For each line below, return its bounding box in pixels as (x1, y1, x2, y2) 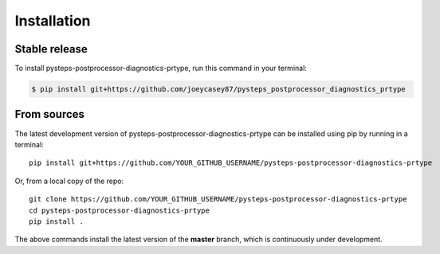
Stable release (14, 42, 88, 56)
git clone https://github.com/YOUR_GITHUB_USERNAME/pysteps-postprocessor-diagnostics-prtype (29, 195, 407, 204)
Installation (14, 12, 91, 29)
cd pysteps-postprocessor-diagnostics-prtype (29, 205, 210, 215)
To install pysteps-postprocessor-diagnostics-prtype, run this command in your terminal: (14, 64, 307, 73)
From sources (14, 107, 85, 121)
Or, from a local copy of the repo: (14, 176, 124, 186)
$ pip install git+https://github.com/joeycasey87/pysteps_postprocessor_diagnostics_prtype (31, 84, 406, 94)
